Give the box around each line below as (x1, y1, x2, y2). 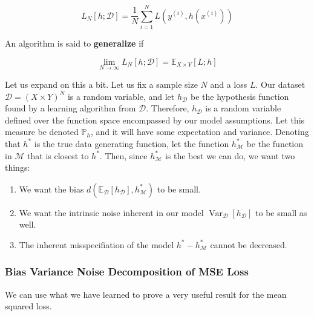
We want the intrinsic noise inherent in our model (19, 206, 204, 219)
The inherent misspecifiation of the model (19, 238, 174, 251)
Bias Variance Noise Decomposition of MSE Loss (5, 264, 249, 279)
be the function (246, 137, 303, 150)
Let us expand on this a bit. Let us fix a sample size (5, 77, 198, 90)
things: (5, 161, 30, 174)
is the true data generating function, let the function (34, 137, 229, 150)
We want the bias (19, 182, 84, 195)
